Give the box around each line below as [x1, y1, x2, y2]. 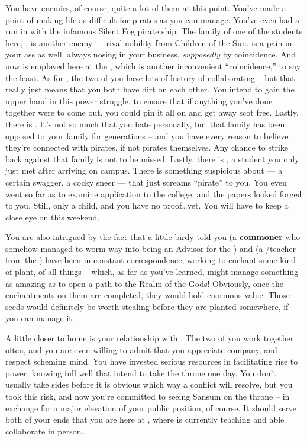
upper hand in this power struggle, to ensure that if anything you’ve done [5, 94, 273, 107]
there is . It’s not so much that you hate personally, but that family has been [5, 117, 285, 130]
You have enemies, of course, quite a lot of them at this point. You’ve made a [5, 2, 286, 14]
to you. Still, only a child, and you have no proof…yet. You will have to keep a [5, 199, 289, 212]
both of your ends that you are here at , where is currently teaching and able [5, 413, 285, 426]
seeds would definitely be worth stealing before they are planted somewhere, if [5, 300, 289, 312]
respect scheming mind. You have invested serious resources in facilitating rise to [5, 355, 298, 367]
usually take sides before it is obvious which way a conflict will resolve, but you [5, 378, 293, 391]
